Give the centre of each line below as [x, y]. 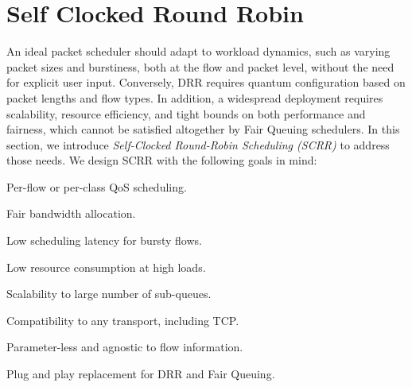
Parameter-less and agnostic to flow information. [125, 347]
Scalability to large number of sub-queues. [109, 294]
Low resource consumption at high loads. [106, 267]
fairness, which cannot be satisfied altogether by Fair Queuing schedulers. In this [203, 129]
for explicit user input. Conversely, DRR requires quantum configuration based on [206, 82]
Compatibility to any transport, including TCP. [123, 320]
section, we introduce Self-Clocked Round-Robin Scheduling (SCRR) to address [198, 144]
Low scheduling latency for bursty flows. [104, 240]
